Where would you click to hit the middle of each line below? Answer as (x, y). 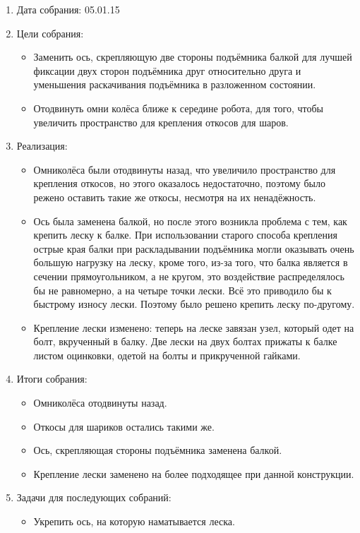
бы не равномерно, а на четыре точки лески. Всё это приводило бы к (182, 290)
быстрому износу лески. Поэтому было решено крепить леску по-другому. (194, 304)
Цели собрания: (50, 33)
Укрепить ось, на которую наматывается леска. (134, 521)
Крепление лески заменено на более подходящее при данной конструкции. (194, 473)
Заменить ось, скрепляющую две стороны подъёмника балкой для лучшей (193, 57)
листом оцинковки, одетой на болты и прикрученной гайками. (167, 355)
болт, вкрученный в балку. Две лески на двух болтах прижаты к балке (185, 341)
